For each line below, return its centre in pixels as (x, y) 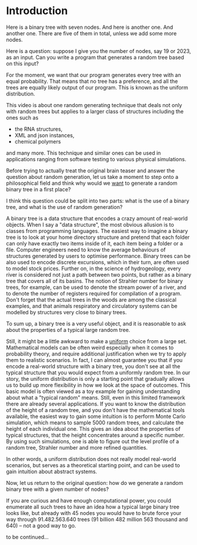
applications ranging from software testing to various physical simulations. (96, 159)
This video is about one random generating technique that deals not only (94, 105)
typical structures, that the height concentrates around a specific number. (96, 435)
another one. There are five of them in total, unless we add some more (91, 33)
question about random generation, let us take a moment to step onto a (92, 177)
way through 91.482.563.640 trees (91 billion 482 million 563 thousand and (97, 519)
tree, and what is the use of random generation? (64, 207)
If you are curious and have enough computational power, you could (89, 500)
